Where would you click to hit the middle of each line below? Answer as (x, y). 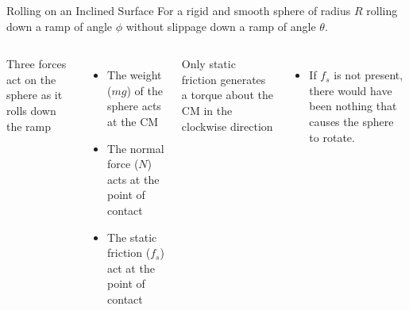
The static (132, 237)
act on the (31, 79)
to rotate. (332, 137)
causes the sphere (351, 121)
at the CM (133, 121)
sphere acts (134, 106)
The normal (136, 148)
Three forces (37, 64)
